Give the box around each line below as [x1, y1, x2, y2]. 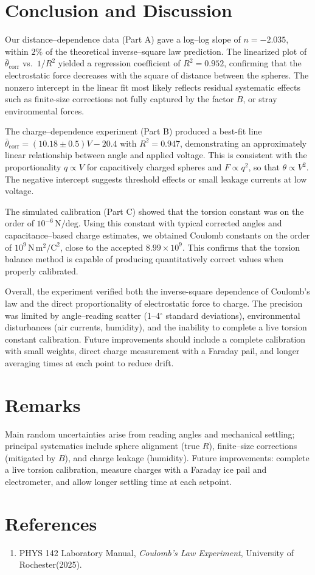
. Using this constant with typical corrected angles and [78, 217, 282, 229]
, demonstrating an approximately [180, 136, 307, 149]
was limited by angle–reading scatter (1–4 [5, 308, 160, 321]
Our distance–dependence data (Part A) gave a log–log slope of [5, 33, 241, 46]
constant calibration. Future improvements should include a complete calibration [5, 332, 306, 345]
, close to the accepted [60, 240, 144, 253]
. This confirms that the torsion [182, 240, 300, 253]
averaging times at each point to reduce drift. [5, 356, 174, 369]
